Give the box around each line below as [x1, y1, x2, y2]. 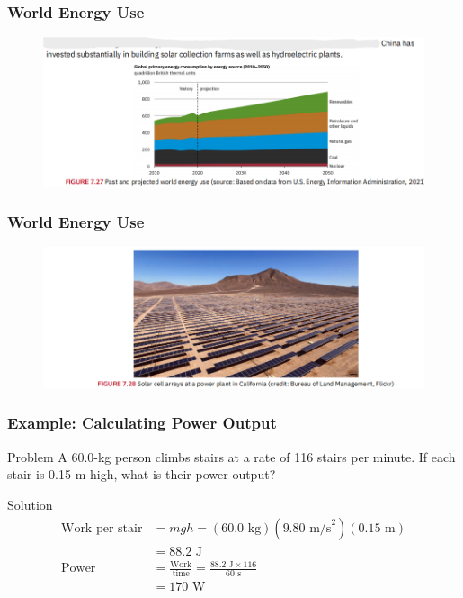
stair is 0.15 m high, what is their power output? [7, 465, 276, 484]
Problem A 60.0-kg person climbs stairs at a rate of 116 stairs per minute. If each [7, 447, 456, 466]
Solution [7, 494, 53, 513]
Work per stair [60, 521, 143, 535]
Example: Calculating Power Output [7, 412, 277, 434]
